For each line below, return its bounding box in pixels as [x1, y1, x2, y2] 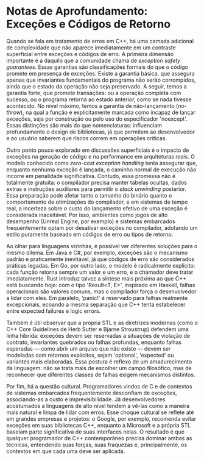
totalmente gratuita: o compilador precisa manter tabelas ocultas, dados [6, 179, 188, 186]
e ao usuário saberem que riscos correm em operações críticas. [6, 134, 167, 141]
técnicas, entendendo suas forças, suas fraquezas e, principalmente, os [6, 441, 188, 448]
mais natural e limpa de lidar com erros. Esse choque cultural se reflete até [6, 409, 194, 416]
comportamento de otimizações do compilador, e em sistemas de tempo [6, 198, 188, 205]
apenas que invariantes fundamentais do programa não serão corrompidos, [6, 76, 196, 84]
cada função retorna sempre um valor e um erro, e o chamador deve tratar [6, 268, 194, 276]
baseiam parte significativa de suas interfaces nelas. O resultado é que [6, 428, 185, 435]
